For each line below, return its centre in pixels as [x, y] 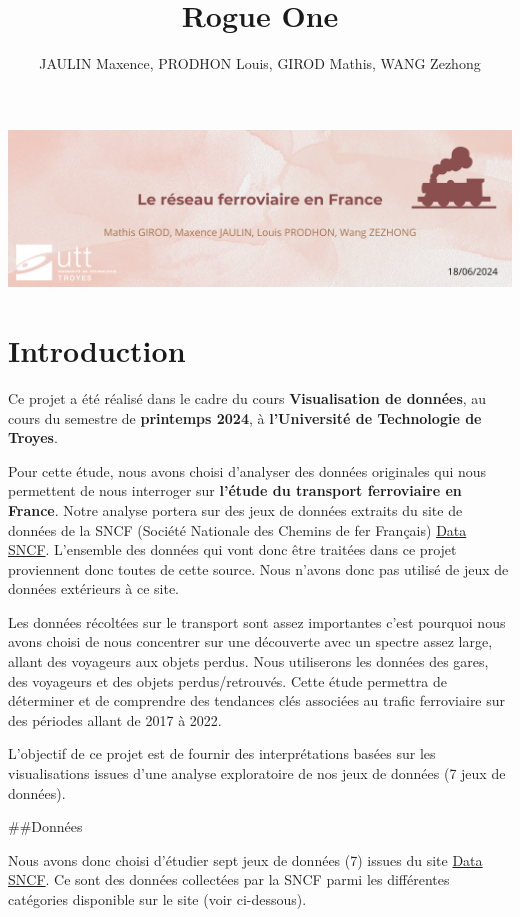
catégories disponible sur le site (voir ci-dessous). [157, 899]
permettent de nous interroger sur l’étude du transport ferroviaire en [235, 490]
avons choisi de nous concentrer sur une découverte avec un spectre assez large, [250, 641]
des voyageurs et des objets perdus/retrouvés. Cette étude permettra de [227, 680]
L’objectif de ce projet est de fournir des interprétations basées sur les [222, 753]
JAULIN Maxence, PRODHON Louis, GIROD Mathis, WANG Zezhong [260, 63]
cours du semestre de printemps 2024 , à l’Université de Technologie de [245, 417]
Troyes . [33, 437]
